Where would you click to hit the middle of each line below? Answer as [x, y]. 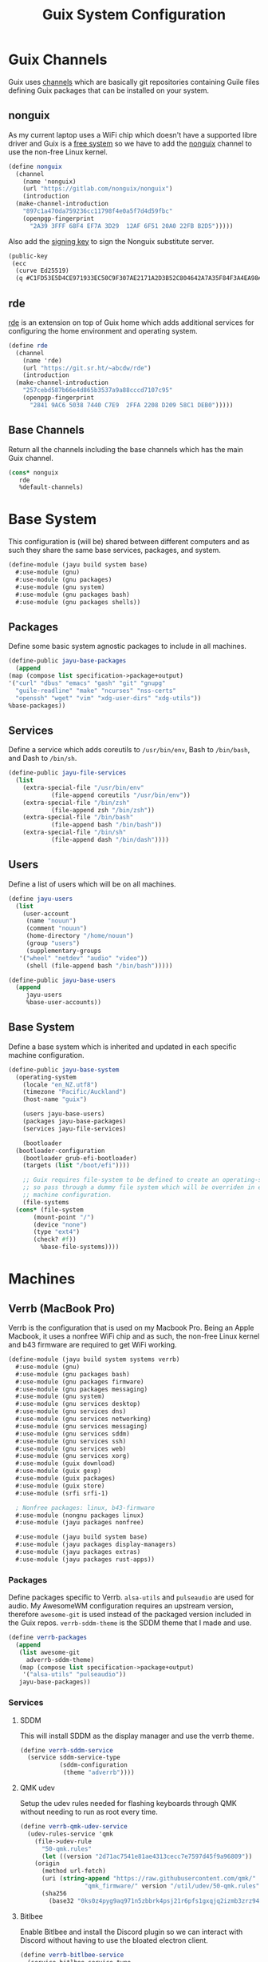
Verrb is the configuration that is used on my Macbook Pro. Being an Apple [131, 1328]
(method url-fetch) [73, 1871]
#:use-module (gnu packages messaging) [82, 1389]
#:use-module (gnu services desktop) [78, 1404]
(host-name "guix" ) [55, 1099]
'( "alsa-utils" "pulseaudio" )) [75, 1675]
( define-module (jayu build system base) [78, 565]
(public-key [28, 256]
